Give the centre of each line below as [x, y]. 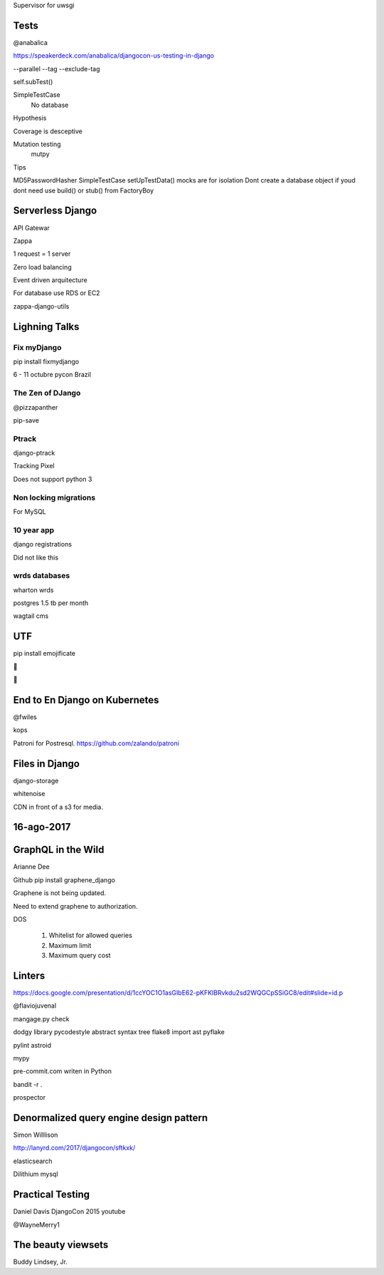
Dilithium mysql [36, 1174]
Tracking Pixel [34, 466]
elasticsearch [33, 1161]
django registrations [43, 544]
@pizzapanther [36, 407]
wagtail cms [31, 616]
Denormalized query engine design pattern [111, 1118]
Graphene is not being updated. [60, 893]
